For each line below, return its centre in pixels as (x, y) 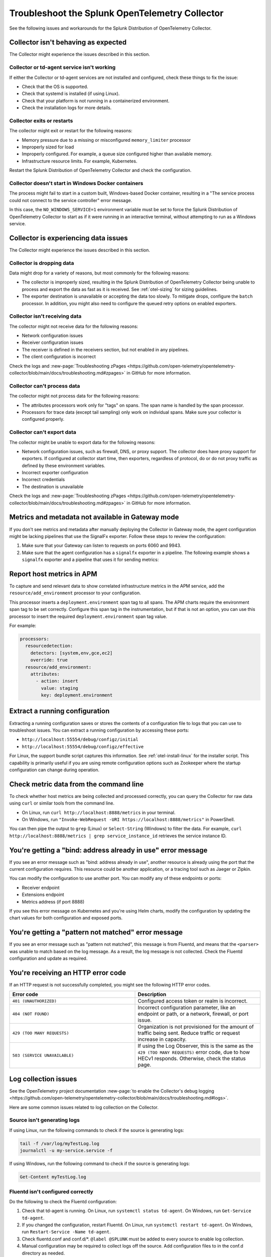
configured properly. (43, 419)
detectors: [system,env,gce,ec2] (72, 653)
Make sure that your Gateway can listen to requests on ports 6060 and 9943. (102, 546)
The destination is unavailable (53, 486)
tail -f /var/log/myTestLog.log (60, 1143)
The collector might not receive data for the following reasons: (74, 326)
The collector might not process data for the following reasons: (75, 396)
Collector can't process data (45, 386)
